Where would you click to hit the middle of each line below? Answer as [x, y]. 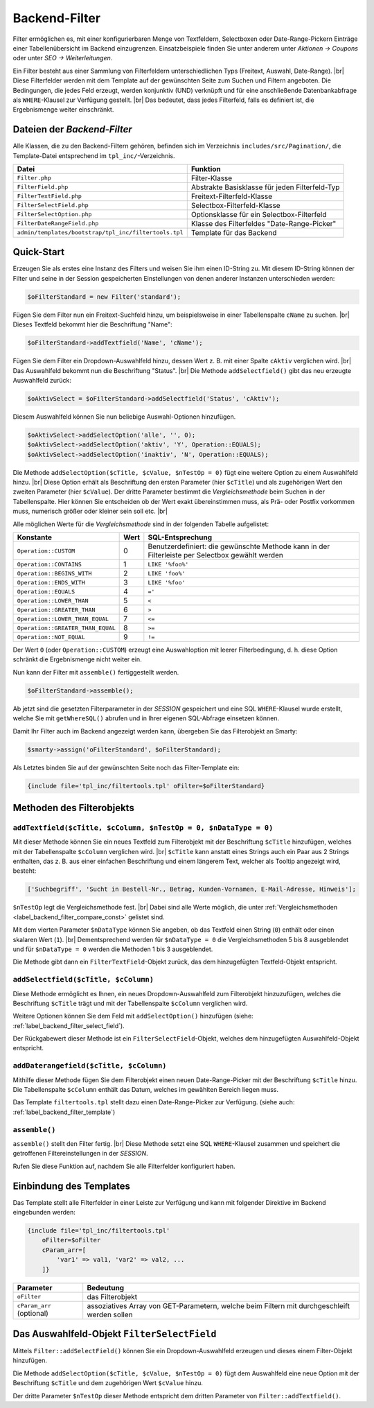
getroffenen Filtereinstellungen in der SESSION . [80, 1154]
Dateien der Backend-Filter [73, 129]
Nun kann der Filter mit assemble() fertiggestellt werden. [96, 672]
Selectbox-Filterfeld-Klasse [235, 205]
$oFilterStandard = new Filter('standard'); [104, 297]
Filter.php [34, 178]
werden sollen [110, 1314]
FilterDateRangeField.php [58, 224]
